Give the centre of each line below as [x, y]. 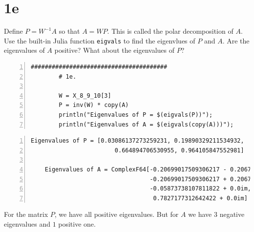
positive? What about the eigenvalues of [115, 50]
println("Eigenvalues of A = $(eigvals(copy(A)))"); [146, 124]
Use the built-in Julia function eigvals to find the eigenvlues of [100, 40]
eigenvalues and [27, 223]
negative [232, 214]
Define [13, 31]
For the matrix [26, 214]
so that [69, 31]
